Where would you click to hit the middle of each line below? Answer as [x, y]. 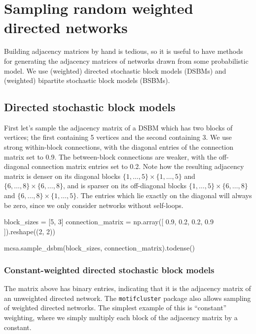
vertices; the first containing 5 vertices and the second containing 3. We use [118, 137]
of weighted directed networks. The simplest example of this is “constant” [115, 308]
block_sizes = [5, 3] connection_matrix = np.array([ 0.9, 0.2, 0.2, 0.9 [109, 222]
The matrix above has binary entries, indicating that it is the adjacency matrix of [128, 288]
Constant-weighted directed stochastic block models [109, 270]
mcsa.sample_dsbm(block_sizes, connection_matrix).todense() [100, 248]
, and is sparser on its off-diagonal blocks [125, 186]
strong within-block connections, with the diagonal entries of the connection [119, 147]
